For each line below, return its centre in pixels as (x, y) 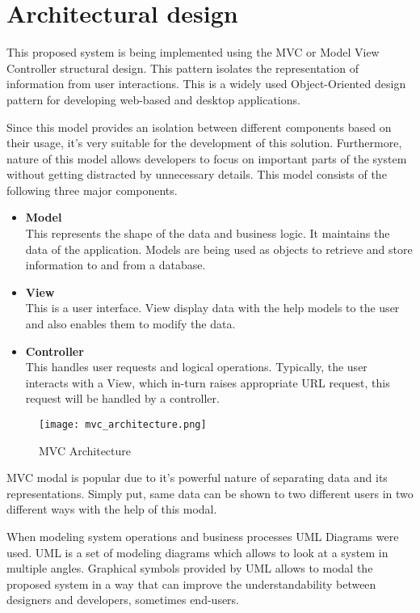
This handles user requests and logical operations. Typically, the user (196, 367)
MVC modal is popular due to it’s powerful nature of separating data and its (197, 478)
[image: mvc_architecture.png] (123, 425)
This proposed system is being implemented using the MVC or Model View (193, 52)
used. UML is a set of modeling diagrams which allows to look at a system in (197, 552)
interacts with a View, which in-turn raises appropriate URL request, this (208, 382)
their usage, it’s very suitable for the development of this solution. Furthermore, (204, 143)
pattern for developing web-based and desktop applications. (153, 99)
